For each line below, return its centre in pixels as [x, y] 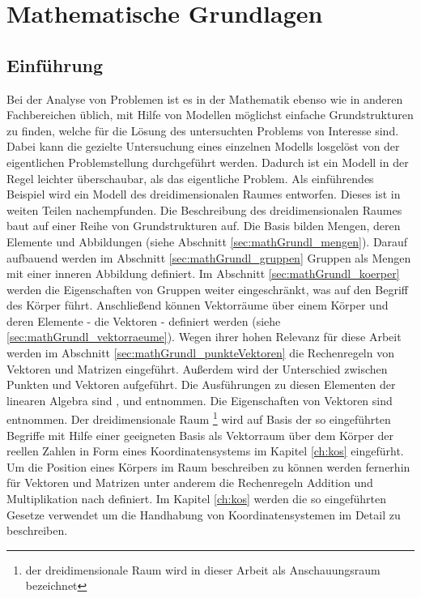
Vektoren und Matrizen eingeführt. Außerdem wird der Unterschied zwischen [197, 368]
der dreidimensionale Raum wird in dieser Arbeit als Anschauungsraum [203, 569]
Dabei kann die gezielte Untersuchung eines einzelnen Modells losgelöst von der [203, 146]
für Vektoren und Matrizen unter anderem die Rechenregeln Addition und [190, 483]
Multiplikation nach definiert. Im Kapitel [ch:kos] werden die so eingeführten [196, 499]
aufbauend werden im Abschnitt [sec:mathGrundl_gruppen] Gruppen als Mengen [209, 257]
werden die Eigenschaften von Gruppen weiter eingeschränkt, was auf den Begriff [207, 289]
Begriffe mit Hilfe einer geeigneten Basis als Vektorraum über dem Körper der [200, 435]
